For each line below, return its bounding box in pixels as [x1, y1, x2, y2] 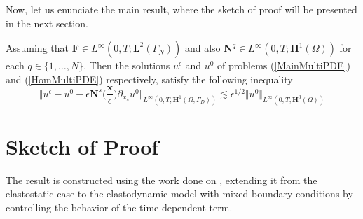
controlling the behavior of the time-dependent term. [6, 200, 233, 215]
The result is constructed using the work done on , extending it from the [6, 172, 317, 187]
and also [184, 41, 221, 55]
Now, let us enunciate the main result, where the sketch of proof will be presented [6, 2, 357, 16]
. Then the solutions [83, 58, 170, 73]
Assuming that [6, 41, 69, 55]
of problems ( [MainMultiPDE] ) [217, 58, 350, 73]
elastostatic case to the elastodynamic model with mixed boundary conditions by [6, 186, 353, 201]
